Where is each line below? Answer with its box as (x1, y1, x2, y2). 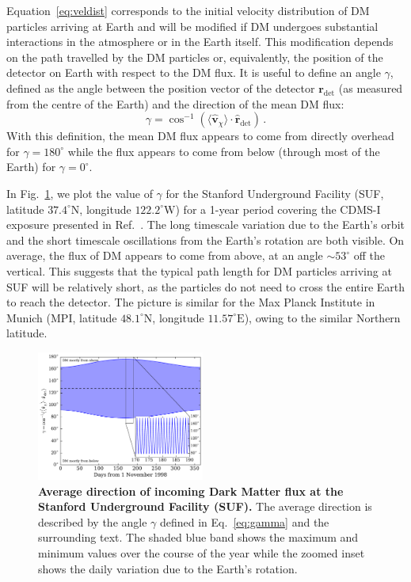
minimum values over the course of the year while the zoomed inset (38, 544, 365, 561)
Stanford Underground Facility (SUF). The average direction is (38, 498, 372, 515)
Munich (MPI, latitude (6, 309, 117, 325)
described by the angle (38, 513, 147, 530)
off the (353, 247, 386, 264)
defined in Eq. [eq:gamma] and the (159, 513, 329, 530)
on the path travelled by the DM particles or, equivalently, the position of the (6, 48, 383, 65)
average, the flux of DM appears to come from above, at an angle (6, 247, 323, 264)
